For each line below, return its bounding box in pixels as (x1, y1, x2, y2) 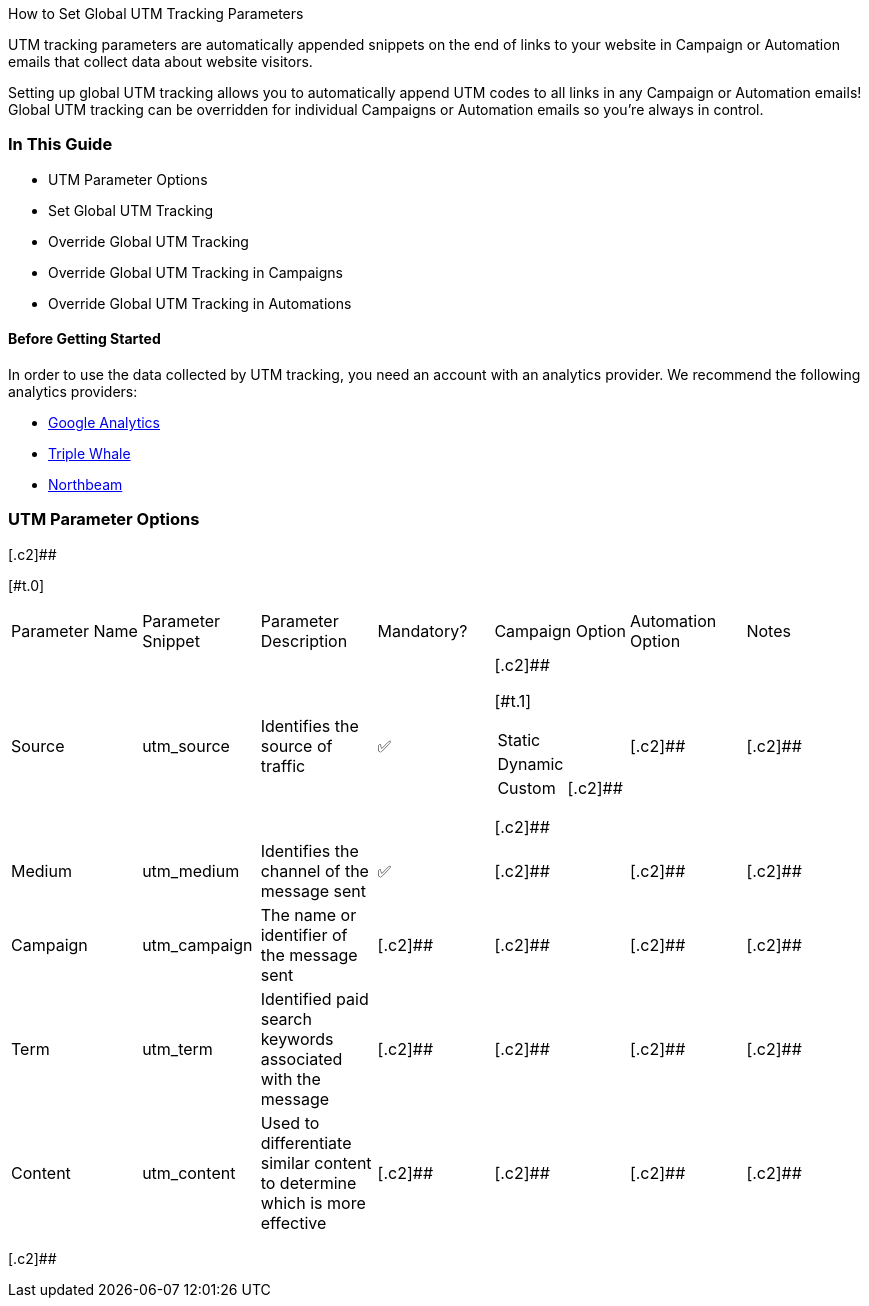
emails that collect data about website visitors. (8, 53, 313, 70)
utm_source (142, 735, 230, 756)
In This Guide (8, 134, 113, 155)
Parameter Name (11, 620, 138, 641)
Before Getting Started (8, 330, 161, 348)
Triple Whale (48, 444, 131, 462)
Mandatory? (377, 620, 468, 641)
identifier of (260, 924, 348, 945)
